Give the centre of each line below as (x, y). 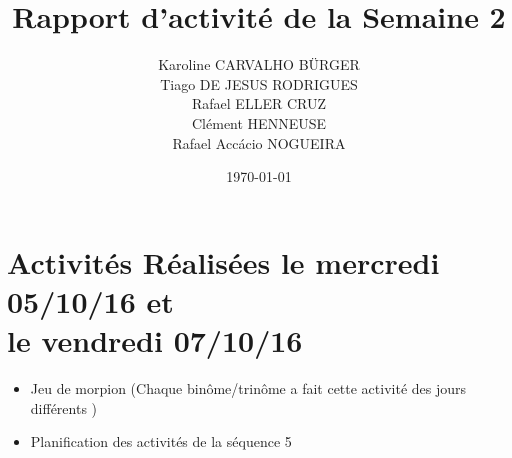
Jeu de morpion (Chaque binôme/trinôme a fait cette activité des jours (248, 388)
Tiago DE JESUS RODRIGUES (259, 83)
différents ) (64, 407)
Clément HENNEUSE (259, 122)
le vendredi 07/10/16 (155, 340)
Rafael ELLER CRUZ (259, 103)
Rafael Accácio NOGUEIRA (259, 142)
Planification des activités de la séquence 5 (161, 441)
